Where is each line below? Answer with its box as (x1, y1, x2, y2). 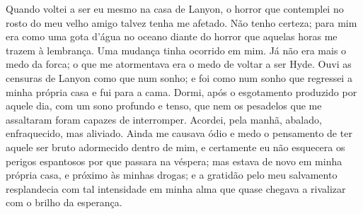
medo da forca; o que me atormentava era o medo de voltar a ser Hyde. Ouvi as (6, 57, 352, 71)
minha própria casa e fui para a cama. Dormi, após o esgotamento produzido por (6, 84, 357, 99)
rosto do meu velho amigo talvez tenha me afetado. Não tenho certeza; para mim (6, 15, 357, 30)
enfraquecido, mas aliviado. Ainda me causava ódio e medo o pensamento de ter (6, 126, 352, 141)
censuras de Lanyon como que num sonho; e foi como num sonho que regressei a (6, 70, 352, 85)
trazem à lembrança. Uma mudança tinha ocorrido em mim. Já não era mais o (6, 42, 347, 57)
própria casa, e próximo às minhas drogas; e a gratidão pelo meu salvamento (6, 167, 338, 182)
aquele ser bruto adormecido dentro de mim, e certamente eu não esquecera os (6, 139, 345, 154)
